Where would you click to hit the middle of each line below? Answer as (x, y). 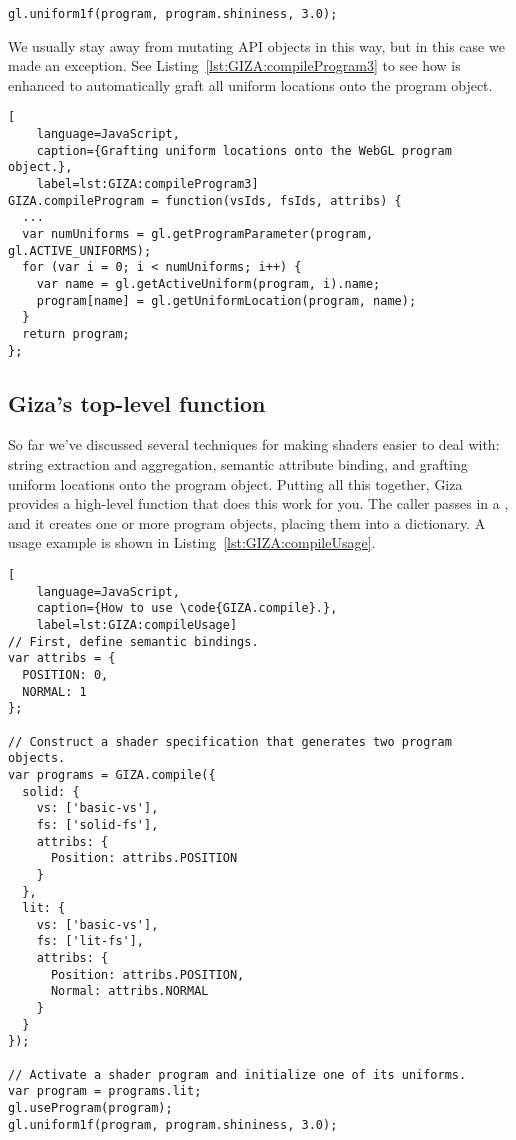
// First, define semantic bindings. (133, 641)
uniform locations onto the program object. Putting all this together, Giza (235, 483)
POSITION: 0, (65, 674)
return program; (76, 333)
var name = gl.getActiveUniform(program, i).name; (208, 284)
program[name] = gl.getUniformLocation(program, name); (226, 300)
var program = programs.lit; (105, 1091)
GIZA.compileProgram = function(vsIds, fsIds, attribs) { (205, 200)
